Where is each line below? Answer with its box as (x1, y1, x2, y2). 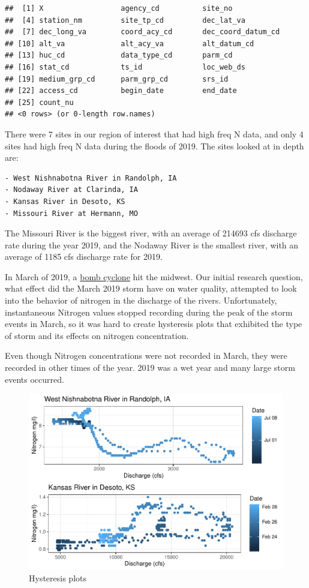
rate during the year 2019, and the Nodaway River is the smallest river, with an (5, 238, 299, 251)
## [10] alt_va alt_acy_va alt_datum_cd (5, 39, 254, 48)
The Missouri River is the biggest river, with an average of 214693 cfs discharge (5, 227, 297, 239)
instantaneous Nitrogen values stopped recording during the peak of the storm (5, 305, 293, 318)
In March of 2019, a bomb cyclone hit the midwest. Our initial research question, (5, 270, 303, 283)
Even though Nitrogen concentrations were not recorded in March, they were (5, 349, 287, 362)
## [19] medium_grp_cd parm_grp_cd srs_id (5, 74, 229, 83)
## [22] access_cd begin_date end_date (5, 86, 237, 95)
